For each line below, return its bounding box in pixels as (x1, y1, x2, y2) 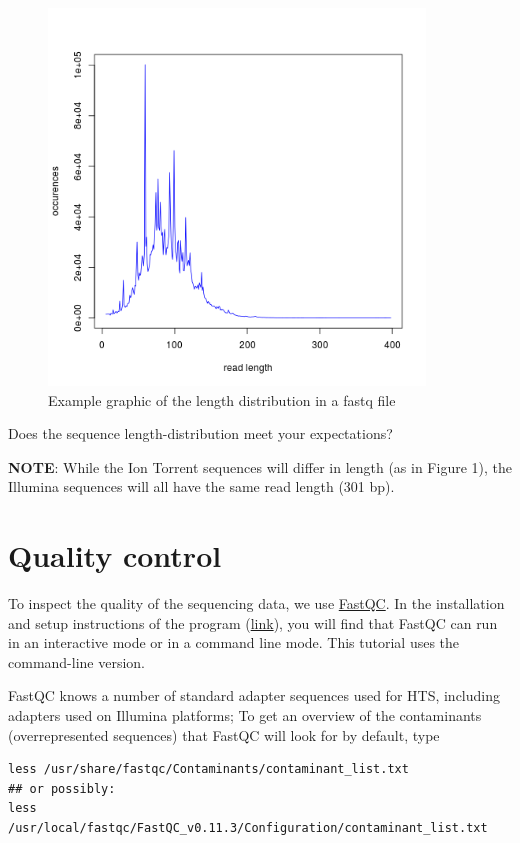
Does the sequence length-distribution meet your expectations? (8, 423, 393, 444)
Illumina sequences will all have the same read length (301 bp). (8, 476, 395, 497)
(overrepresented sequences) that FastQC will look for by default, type (8, 724, 440, 745)
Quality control (8, 535, 222, 576)
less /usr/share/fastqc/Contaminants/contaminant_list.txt (8, 762, 409, 777)
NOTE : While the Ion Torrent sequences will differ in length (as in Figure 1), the (8, 456, 513, 477)
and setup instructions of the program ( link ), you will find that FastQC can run (8, 612, 498, 633)
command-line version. (8, 651, 146, 672)
